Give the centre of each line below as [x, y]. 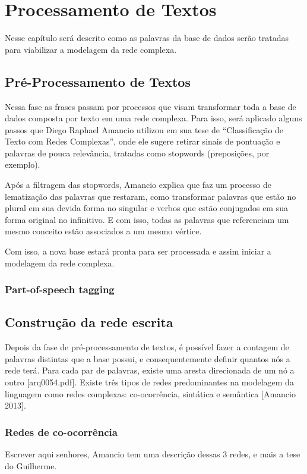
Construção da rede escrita [89, 322]
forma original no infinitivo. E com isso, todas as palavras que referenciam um [147, 219]
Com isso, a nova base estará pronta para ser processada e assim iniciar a [138, 251]
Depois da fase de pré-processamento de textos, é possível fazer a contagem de [147, 347]
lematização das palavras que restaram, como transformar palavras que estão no [151, 196]
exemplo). [23, 164]
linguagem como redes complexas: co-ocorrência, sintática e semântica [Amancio [150, 393]
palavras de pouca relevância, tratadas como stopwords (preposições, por [137, 153]
